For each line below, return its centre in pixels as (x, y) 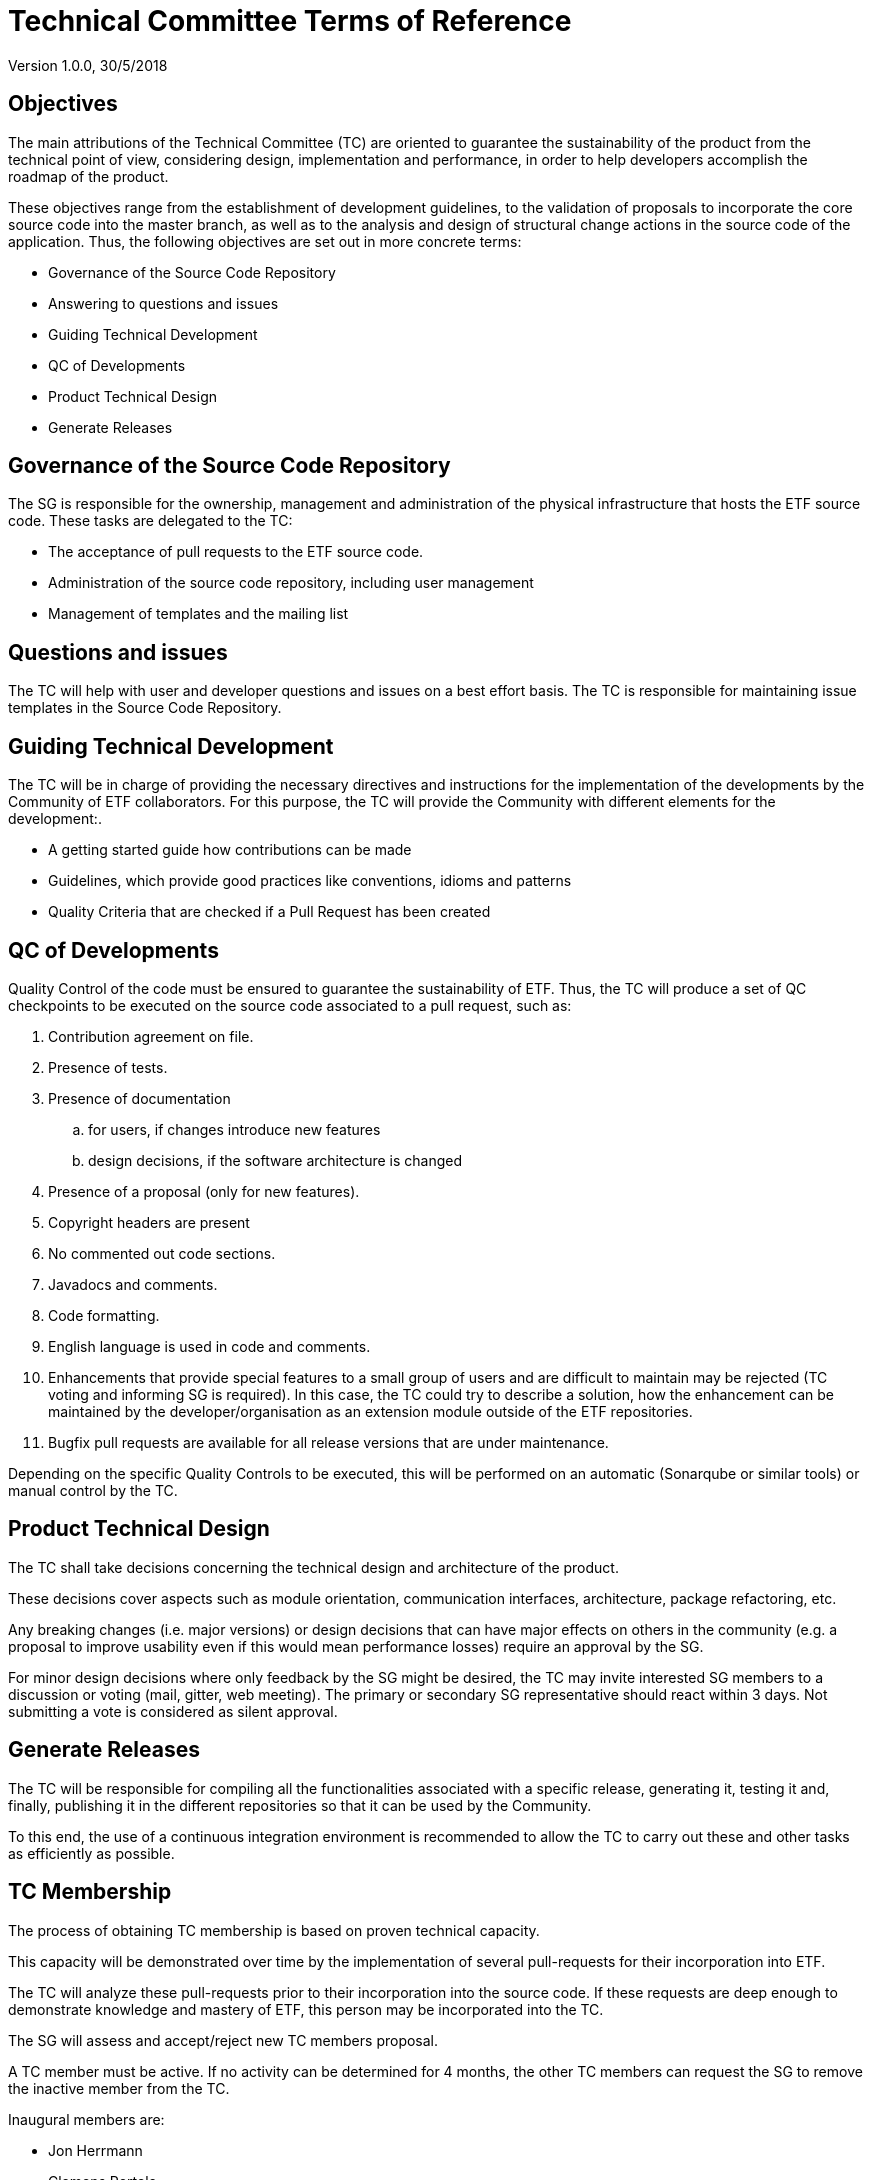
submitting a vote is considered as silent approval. (173, 1711)
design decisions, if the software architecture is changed (275, 1160)
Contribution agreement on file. (151, 1036)
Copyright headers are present (149, 1222)
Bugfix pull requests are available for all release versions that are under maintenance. (328, 1442)
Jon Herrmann (95, 2150)
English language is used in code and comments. (209, 1346)
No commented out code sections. (162, 1253)
